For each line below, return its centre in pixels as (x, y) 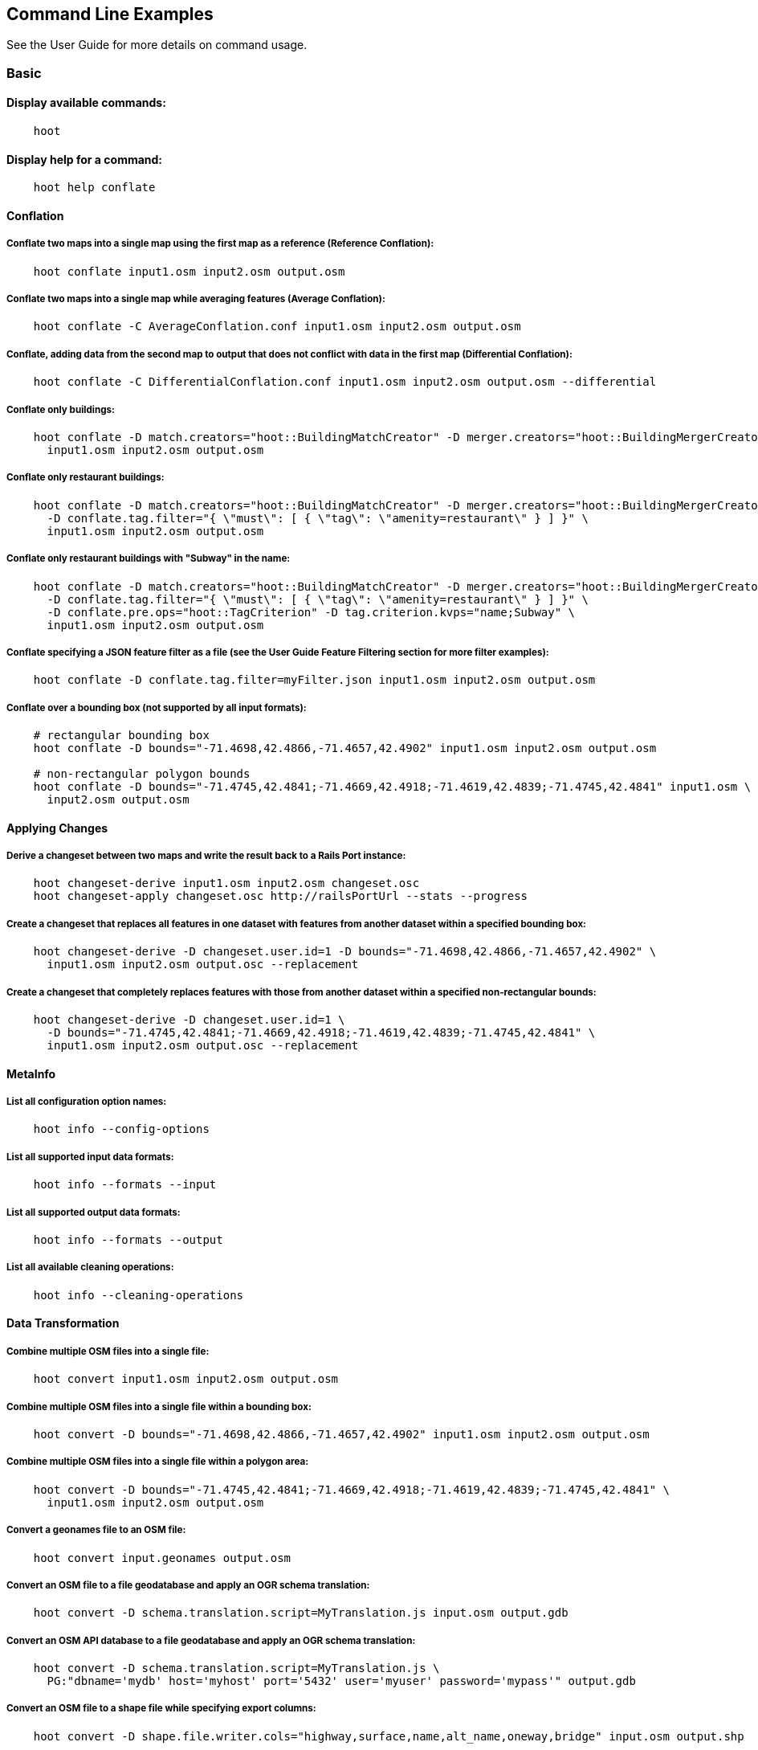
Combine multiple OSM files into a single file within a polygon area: (158, 1462)
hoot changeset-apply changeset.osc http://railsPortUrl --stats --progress (281, 896)
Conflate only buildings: (61, 409)
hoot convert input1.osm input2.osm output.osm (186, 1379)
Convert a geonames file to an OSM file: (96, 1530)
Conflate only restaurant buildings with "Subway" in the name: (149, 559)
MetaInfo (31, 1073)
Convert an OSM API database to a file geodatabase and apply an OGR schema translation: (211, 1640)
